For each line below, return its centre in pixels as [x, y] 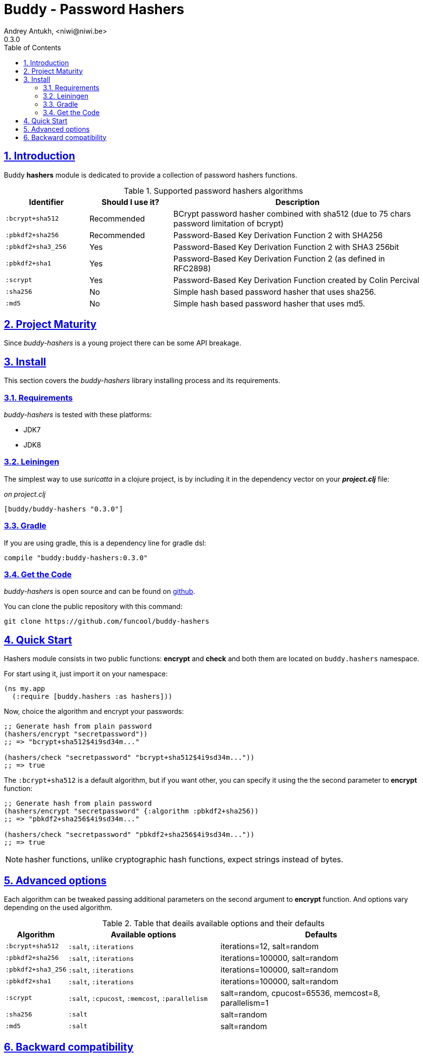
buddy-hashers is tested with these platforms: [78, 415]
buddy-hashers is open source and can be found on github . [100, 591]
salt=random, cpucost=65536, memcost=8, [300, 993]
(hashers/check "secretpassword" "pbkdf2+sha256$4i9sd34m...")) [129, 835]
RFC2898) [192, 268]
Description [298, 202]
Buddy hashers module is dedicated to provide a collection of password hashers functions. [151, 175]
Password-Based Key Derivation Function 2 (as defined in [279, 258]
